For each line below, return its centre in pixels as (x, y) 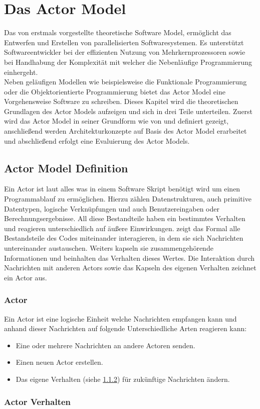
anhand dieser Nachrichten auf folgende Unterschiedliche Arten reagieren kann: (125, 328)
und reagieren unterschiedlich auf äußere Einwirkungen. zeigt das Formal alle (122, 228)
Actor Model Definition (66, 168)
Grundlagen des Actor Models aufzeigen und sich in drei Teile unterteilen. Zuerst (128, 111)
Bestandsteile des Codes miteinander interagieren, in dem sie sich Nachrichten (124, 238)
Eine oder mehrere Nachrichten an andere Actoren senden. (105, 345)
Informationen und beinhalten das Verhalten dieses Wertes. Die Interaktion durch (129, 258)
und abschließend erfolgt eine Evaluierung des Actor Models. (97, 140)
